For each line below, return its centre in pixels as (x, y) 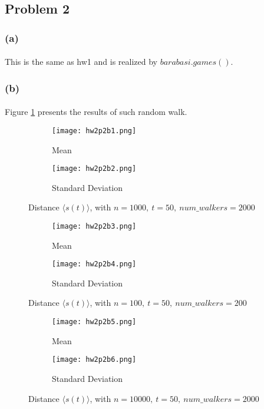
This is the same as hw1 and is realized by (81, 62)
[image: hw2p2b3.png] (94, 226)
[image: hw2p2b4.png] (94, 264)
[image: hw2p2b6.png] (94, 360)
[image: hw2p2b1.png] (94, 131)
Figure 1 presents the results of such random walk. (96, 112)
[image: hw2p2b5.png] (94, 322)
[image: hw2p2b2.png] (94, 169)
